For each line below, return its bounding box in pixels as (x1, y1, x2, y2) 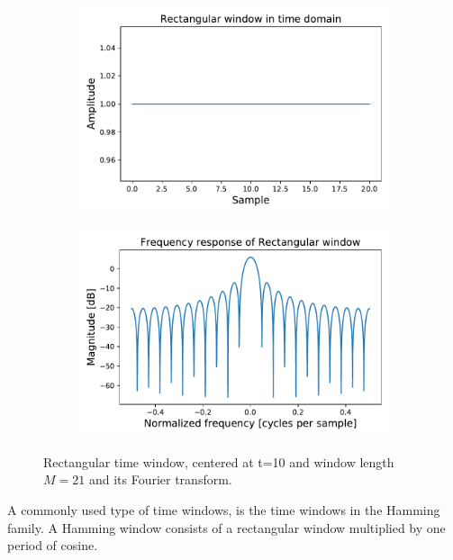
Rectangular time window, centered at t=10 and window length (43, 452, 394, 471)
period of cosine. (7, 536, 98, 555)
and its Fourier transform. (88, 470, 232, 489)
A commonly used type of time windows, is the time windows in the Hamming (7, 501, 440, 519)
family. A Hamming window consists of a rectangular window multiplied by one (7, 518, 446, 537)
